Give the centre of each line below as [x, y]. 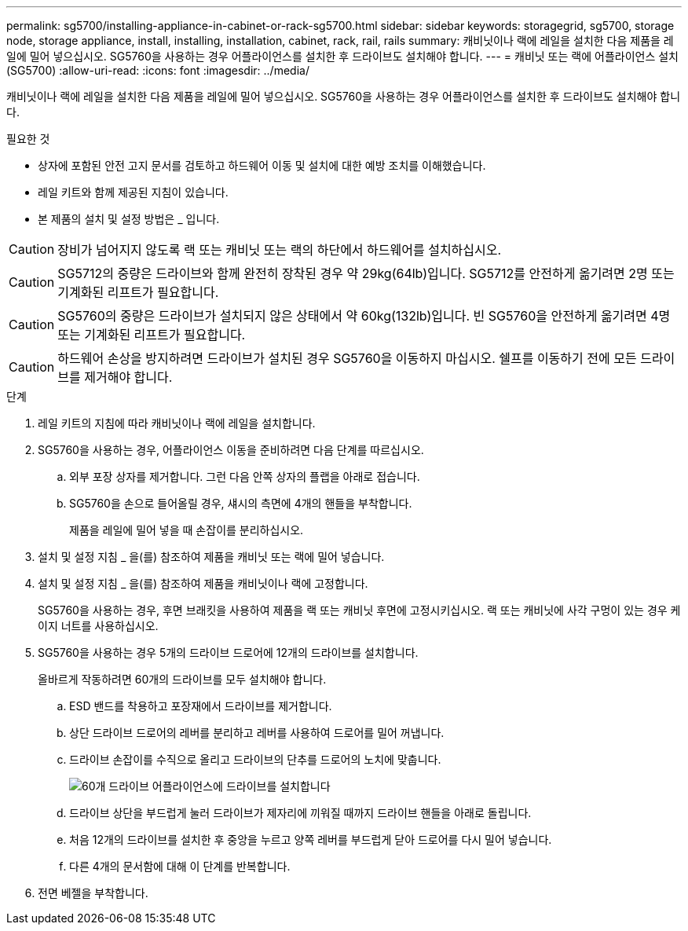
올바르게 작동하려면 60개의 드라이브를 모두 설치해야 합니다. [182, 679]
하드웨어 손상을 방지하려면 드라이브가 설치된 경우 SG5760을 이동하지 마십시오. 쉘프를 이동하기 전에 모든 [347, 358]
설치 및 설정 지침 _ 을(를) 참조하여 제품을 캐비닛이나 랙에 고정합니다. [203, 583]
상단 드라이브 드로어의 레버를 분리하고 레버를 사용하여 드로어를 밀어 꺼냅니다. [257, 733]
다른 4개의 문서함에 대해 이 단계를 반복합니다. [180, 866]
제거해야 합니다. [128, 377]
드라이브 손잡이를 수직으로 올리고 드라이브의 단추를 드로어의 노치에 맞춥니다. [255, 759]
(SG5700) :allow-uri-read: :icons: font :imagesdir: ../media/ [158, 70]
